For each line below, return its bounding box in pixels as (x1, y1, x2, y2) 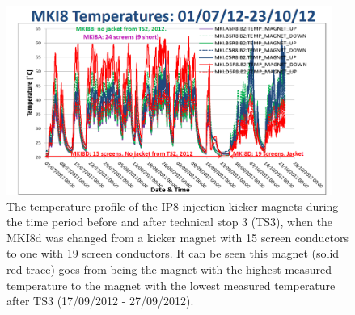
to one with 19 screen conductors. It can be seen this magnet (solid (6, 245, 340, 262)
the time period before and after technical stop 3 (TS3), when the (6, 213, 333, 230)
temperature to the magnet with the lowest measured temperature (6, 276, 336, 293)
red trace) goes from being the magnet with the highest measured (6, 260, 332, 277)
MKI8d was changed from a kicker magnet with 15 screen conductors (6, 229, 349, 246)
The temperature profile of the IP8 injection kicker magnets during (6, 197, 339, 214)
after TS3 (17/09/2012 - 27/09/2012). (6, 292, 194, 309)
